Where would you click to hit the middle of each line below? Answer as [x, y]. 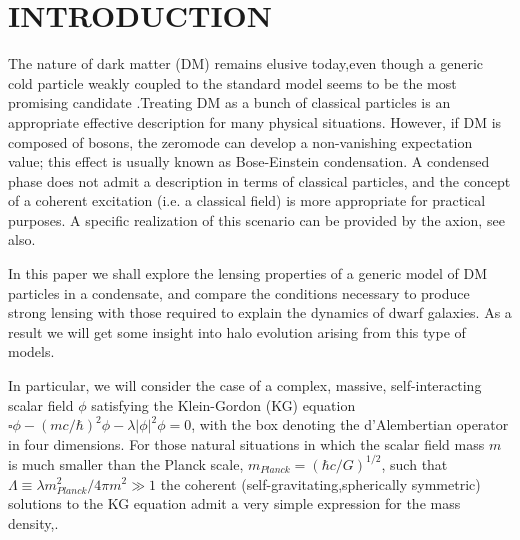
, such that [414, 463]
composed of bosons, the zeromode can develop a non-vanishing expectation [240, 141]
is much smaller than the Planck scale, [126, 463]
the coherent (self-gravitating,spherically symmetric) [320, 483]
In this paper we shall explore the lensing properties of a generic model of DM [248, 273]
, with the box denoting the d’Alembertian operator [350, 424]
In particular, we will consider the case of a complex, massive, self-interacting [245, 385]
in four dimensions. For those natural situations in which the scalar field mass [246, 443]
